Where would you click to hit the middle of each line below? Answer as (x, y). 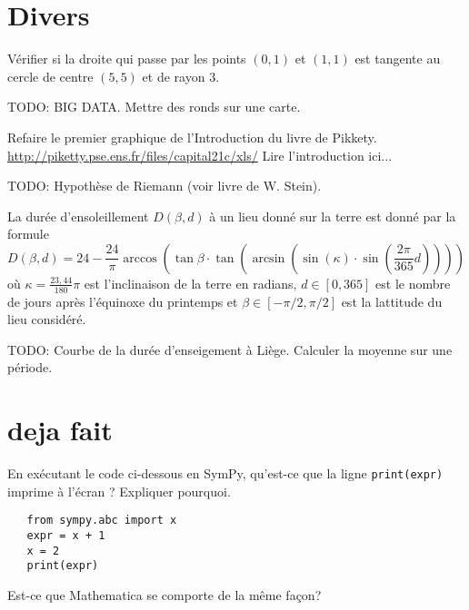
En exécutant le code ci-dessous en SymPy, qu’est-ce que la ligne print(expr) (225, 473)
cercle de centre (50, 76)
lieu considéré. (47, 319)
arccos (140, 258)
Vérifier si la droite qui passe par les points (127, 59)
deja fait (60, 430)
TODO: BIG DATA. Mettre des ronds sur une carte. (154, 107)
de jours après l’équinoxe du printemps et (123, 301)
